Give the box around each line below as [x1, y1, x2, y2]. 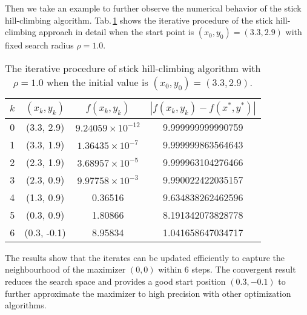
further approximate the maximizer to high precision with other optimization [5, 287, 291, 299]
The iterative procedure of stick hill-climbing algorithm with [5, 61, 261, 75]
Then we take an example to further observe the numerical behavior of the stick [5, 2, 302, 14]
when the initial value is [47, 75, 148, 89]
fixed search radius [5, 39, 74, 51]
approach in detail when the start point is [39, 25, 194, 38]
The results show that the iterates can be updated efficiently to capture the [5, 251, 285, 264]
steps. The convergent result [191, 263, 296, 276]
